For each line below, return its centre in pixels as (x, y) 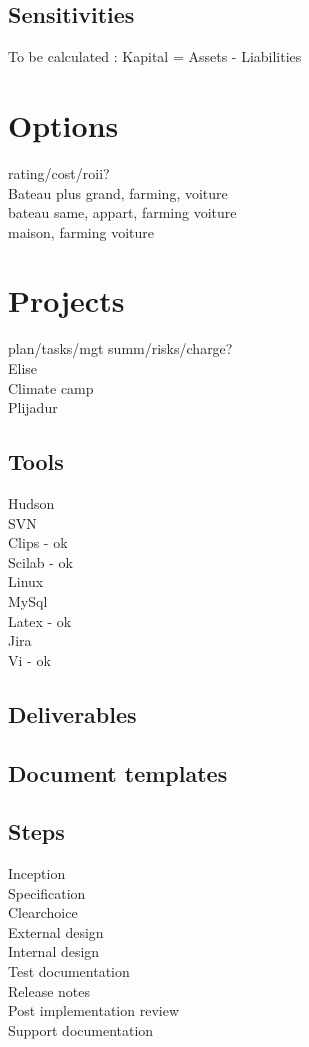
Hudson (31, 503)
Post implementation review (94, 1010)
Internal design (54, 951)
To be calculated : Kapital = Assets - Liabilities (155, 56)
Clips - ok (38, 542)
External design (56, 931)
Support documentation (81, 1029)
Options (63, 124)
